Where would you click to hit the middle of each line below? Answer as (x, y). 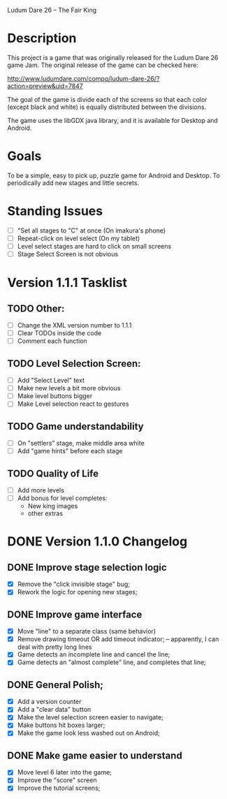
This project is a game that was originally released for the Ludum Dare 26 (113, 57)
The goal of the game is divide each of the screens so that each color (107, 99)
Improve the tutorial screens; (59, 788)
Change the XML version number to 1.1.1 (74, 325)
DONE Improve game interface (75, 614)
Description (42, 38)
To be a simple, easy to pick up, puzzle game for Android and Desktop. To (113, 175)
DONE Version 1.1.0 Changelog (97, 542)
